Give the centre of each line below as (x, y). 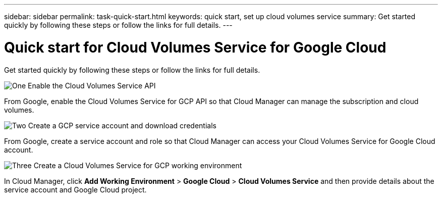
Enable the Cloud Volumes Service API (92, 85)
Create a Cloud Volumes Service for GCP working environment (138, 165)
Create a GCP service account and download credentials (122, 125)
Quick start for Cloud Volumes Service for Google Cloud (195, 47)
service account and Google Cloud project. (75, 189)
